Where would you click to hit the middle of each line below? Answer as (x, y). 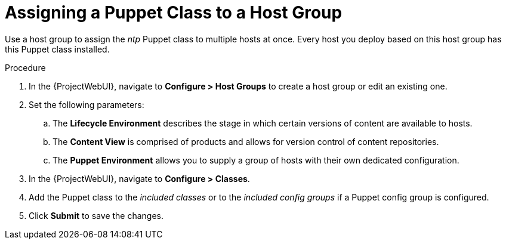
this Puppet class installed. (57, 49)
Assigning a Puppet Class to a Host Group (174, 13)
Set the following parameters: (87, 104)
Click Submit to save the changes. (96, 215)
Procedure (25, 67)
